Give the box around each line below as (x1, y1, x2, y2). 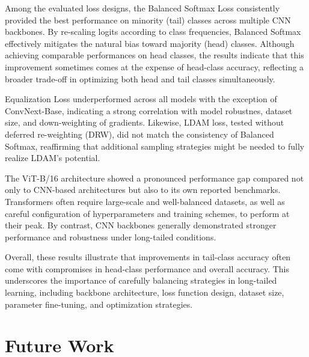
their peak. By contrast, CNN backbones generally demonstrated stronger (5, 219, 277, 231)
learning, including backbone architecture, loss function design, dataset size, (5, 286, 284, 299)
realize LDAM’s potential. (5, 151, 100, 164)
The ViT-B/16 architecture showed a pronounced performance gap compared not (5, 171, 304, 184)
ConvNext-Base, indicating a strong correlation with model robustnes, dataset (5, 104, 293, 117)
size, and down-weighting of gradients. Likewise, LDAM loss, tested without (5, 116, 284, 129)
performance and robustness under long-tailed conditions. (5, 230, 216, 243)
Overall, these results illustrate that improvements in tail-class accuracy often (5, 251, 291, 263)
